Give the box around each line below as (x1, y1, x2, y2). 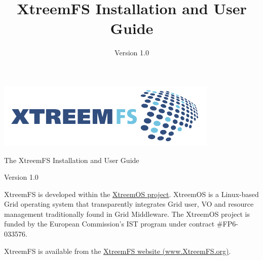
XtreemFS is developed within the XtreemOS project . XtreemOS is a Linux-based (4, 188, 259, 199)
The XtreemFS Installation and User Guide (4, 154, 139, 165)
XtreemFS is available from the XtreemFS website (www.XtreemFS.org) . (4, 245, 231, 256)
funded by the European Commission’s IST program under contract (4, 218, 215, 229)
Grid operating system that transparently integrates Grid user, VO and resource (4, 199, 254, 209)
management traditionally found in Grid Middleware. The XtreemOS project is (4, 208, 250, 219)
